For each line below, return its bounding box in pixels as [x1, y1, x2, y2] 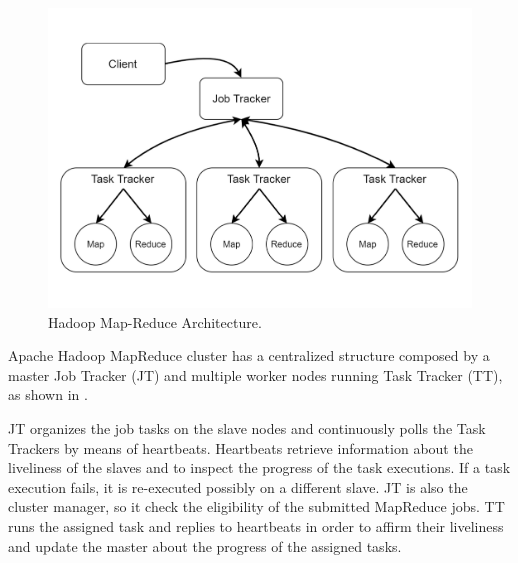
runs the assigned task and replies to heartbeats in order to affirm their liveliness [8, 516, 504, 536]
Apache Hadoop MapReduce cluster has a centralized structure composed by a [8, 345, 490, 366]
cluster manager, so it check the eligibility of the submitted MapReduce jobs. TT [8, 496, 505, 517]
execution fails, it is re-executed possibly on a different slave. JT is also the [8, 476, 468, 497]
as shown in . [8, 384, 88, 405]
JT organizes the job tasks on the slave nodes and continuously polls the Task [8, 418, 486, 439]
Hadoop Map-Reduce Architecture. [48, 311, 262, 332]
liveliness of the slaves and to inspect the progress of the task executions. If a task [8, 457, 511, 478]
